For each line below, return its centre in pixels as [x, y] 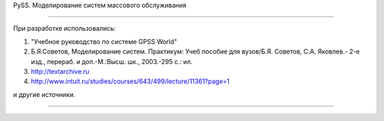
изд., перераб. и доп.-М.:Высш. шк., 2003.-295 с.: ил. [112, 61]
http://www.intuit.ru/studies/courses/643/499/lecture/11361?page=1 [130, 81]
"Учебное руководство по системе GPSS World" [104, 41]
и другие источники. [44, 94]
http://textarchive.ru [60, 71]
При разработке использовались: [65, 28]
